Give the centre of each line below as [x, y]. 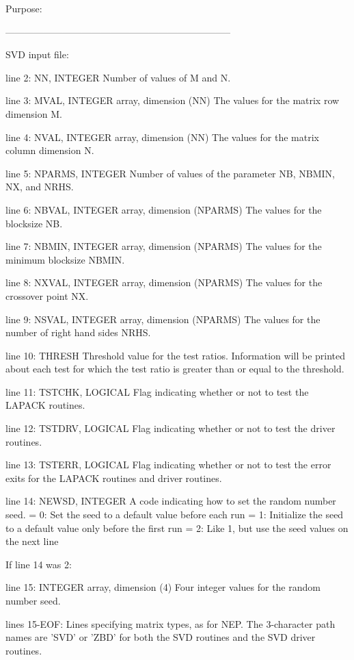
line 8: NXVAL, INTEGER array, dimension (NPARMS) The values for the [164, 282]
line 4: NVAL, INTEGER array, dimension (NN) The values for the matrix [162, 137]
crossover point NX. [47, 295]
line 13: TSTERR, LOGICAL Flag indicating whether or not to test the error [168, 465]
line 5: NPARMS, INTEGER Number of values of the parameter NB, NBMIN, [170, 173]
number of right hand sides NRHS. [78, 332]
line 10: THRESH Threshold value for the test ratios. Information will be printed [176, 355]
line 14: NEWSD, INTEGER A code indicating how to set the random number [171, 501]
